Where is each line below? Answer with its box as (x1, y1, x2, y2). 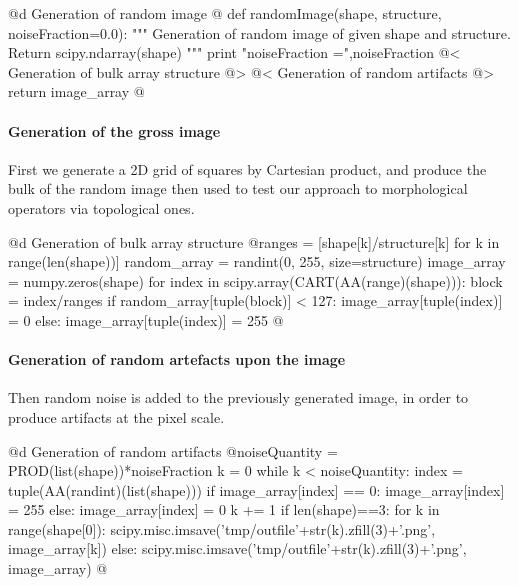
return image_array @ (8, 81, 145, 102)
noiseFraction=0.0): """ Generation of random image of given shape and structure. (8, 22, 511, 43)
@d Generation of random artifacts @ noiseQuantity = (8, 440, 338, 461)
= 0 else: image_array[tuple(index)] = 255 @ (8, 309, 284, 330)
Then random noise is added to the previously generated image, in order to (8, 387, 469, 408)
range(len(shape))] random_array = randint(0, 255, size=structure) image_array (8, 251, 506, 272)
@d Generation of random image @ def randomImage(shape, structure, (8, 3, 442, 23)
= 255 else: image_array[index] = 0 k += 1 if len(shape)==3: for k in (8, 499, 440, 520)
